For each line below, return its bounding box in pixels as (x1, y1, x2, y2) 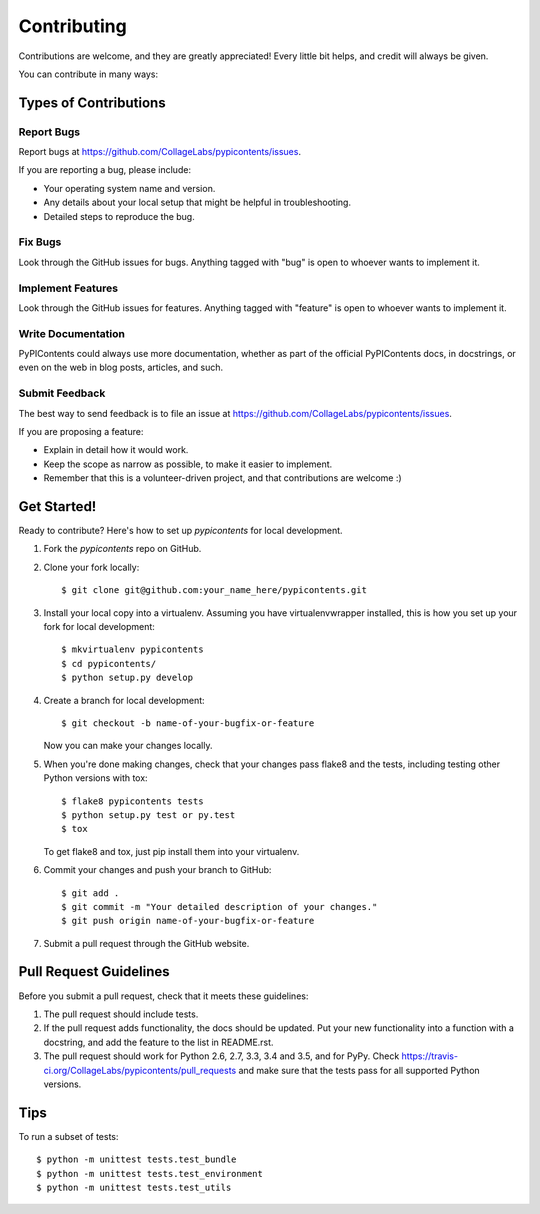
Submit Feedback (18, 386, 106, 400)
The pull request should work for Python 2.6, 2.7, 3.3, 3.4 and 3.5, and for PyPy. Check (43, 1050, 400, 1062)
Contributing (18, 15, 127, 37)
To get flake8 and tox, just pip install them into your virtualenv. (43, 845, 300, 857)
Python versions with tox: (43, 772, 149, 784)
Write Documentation (18, 326, 125, 340)
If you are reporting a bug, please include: (18, 164, 192, 176)
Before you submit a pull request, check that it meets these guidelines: (18, 990, 309, 1002)
